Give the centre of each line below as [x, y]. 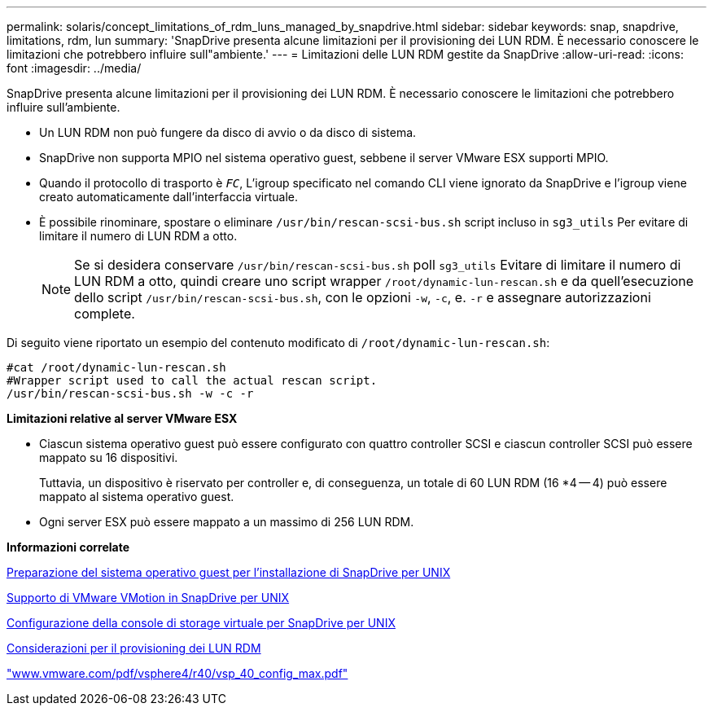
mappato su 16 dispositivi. [109, 457]
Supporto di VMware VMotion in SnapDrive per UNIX [148, 598]
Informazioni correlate [68, 547]
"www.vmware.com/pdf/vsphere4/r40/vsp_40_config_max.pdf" [177, 673]
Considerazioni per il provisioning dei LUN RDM [134, 648]
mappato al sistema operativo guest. [137, 497]
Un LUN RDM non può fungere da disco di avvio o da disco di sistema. [228, 132]
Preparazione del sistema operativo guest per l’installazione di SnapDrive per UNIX [229, 572]
